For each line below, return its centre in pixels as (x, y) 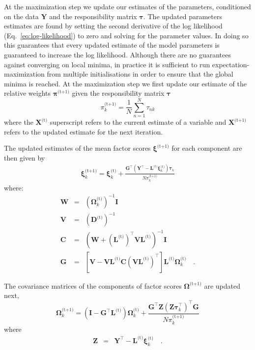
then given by (25, 157)
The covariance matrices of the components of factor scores (93, 285)
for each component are (207, 148)
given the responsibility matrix (118, 93)
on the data (21, 16)
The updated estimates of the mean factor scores (77, 148)
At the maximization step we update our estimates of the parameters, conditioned (127, 6)
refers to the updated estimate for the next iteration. (84, 131)
